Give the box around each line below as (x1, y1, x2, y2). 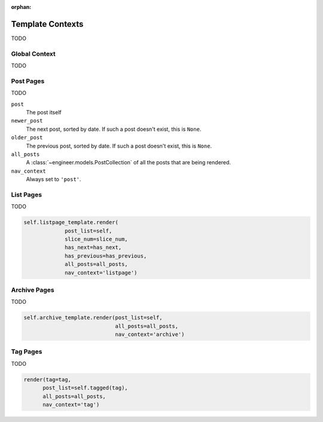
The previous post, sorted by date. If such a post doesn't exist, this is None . (26, 142, 212, 149)
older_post (11, 134, 43, 141)
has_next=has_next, (65, 244, 122, 251)
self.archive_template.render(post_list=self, (23, 314, 163, 321)
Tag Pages (11, 347, 42, 356)
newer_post (11, 117, 43, 124)
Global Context (11, 50, 56, 58)
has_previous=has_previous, (65, 252, 147, 259)
